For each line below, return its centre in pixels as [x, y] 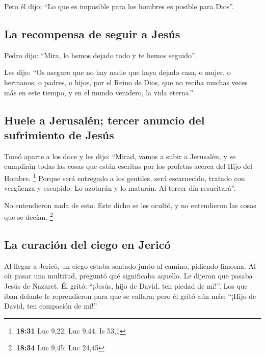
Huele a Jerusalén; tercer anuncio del [104, 120]
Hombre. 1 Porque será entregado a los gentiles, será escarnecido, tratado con [125, 177]
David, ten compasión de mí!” [51, 306]
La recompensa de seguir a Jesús [92, 33]
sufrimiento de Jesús [59, 134]
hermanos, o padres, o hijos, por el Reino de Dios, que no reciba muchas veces [126, 82]
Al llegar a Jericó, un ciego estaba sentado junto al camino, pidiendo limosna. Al [130, 265]
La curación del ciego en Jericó [87, 245]
